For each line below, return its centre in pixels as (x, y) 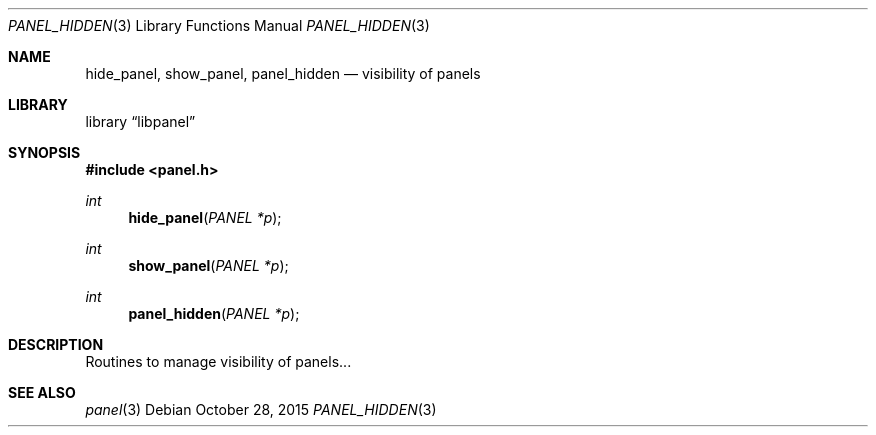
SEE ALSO (42, 392)
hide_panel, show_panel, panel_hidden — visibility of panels (283, 73)
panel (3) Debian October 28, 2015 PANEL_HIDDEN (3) (261, 409)
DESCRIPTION (56, 344)
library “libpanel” (140, 121)
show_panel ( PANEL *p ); (208, 265)
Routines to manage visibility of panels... (218, 361)
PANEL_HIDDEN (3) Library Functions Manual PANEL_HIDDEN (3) (219, 25)
